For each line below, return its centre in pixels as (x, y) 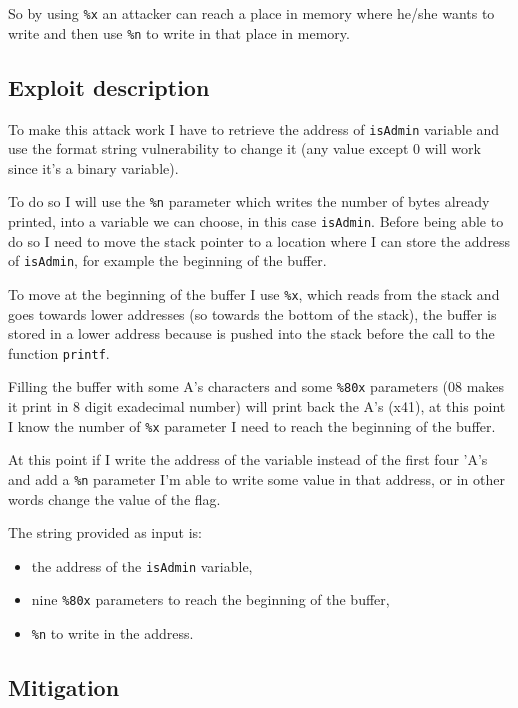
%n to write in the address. (112, 633)
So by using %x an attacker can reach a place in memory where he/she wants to (251, 13)
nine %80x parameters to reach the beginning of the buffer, (210, 599)
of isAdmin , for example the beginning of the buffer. (167, 260)
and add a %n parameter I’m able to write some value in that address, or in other (256, 478)
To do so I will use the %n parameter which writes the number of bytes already (249, 201)
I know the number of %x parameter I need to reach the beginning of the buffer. (252, 425)
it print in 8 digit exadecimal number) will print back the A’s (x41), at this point (257, 406)
